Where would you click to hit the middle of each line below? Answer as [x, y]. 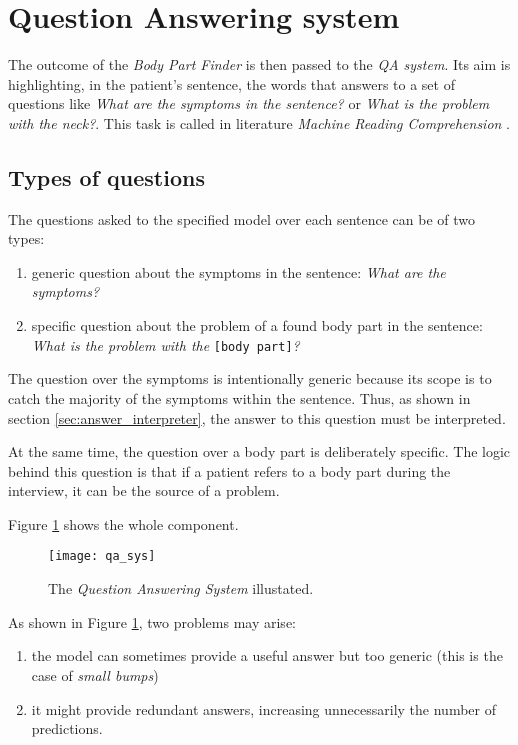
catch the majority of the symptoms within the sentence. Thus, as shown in [239, 397]
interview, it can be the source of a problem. [144, 490]
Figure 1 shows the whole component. [123, 523]
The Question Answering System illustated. [181, 588]
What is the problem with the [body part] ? [165, 344]
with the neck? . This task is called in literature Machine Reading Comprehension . [259, 122]
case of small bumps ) [95, 674]
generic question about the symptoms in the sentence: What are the [238, 271]
